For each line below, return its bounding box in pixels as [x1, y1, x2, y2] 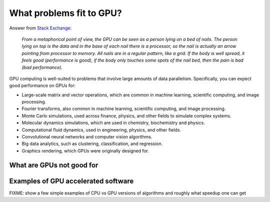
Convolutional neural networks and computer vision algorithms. [21, 134, 152, 140]
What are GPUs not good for [9, 160, 98, 169]
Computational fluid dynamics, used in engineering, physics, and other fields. [21, 126, 181, 132]
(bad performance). [21, 64, 62, 70]
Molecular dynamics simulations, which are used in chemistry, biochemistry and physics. [21, 120, 205, 126]
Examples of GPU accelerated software [9, 176, 134, 185]
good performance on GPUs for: [9, 82, 76, 88]
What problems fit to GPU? [9, 7, 122, 18]
